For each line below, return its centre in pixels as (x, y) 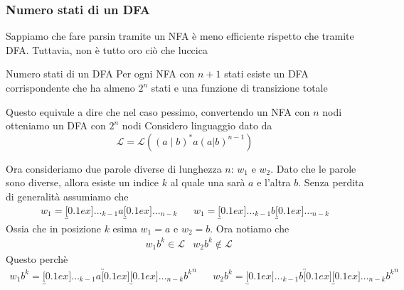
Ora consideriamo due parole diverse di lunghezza (114, 168)
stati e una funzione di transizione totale (239, 87)
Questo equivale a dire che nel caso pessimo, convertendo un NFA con (158, 111)
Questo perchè (37, 258)
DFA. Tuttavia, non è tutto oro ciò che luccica (107, 49)
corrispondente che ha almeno (70, 87)
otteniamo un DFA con (56, 125)
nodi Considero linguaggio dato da (197, 125)
